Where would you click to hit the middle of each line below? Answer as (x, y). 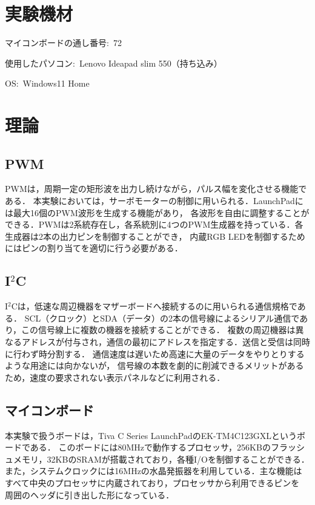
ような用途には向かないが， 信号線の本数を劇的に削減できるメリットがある (154, 365)
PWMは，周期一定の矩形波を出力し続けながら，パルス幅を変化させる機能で (156, 189)
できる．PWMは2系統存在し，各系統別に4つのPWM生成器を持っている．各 (154, 224)
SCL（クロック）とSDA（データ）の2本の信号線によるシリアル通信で (162, 318)
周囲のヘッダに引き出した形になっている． (90, 494)
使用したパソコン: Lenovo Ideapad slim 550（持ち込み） (114, 63)
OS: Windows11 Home (47, 83)
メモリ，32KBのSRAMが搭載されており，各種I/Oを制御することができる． (161, 459)
